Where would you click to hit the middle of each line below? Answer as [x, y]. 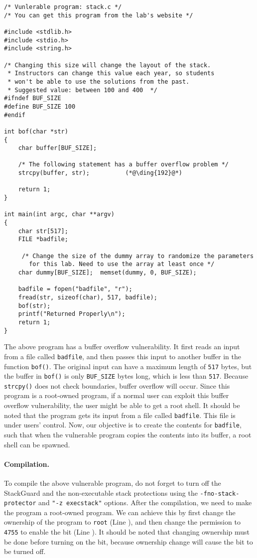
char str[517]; [43, 231]
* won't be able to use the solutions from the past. [99, 81]
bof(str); [34, 306]
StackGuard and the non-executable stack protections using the [101, 492]
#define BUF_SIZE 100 [40, 106]
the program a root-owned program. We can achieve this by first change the [120, 512]
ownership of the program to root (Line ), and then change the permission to [122, 522]
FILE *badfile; [43, 239]
